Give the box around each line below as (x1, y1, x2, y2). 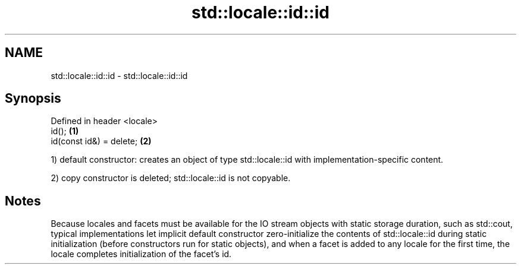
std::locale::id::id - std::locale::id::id (51, 70, 188, 81)
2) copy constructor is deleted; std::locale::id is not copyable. (51, 173, 291, 183)
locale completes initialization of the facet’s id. (51, 249, 232, 259)
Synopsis (5, 91, 61, 106)
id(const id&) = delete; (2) (51, 136, 152, 147)
